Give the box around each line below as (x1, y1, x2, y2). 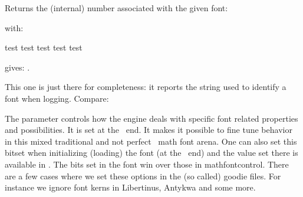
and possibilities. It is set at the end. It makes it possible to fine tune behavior (5, 123, 292, 136)
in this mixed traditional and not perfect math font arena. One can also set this (5, 135, 297, 147)
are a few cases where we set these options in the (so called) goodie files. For (5, 169, 281, 182)
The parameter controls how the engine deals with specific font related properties (5, 112, 298, 124)
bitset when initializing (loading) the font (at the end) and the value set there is (5, 146, 298, 159)
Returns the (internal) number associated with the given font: (5, 2, 228, 14)
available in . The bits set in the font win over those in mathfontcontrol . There (5, 158, 289, 170)
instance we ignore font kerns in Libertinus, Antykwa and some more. (5, 181, 256, 193)
